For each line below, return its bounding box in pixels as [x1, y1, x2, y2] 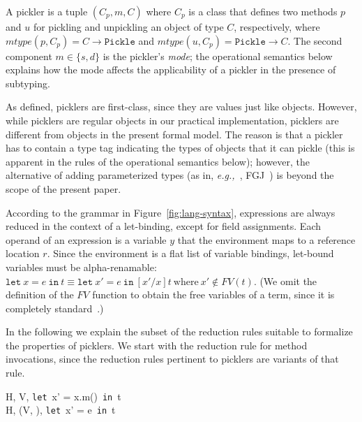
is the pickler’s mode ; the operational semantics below [103, 48, 333, 63]
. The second [287, 33, 342, 48]
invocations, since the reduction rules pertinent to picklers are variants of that [6, 351, 339, 366]
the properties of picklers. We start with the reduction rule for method [6, 337, 308, 352]
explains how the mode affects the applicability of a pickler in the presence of [6, 62, 336, 77]
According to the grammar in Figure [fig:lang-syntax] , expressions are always [6, 205, 335, 219]
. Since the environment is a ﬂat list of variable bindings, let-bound [47, 246, 334, 261]
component [6, 48, 52, 63]
